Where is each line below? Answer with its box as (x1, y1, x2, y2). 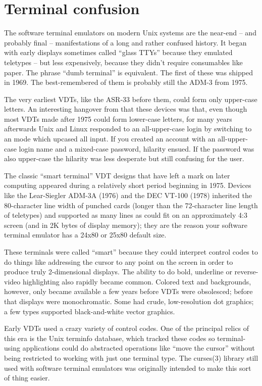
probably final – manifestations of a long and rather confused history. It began (4, 37, 247, 47)
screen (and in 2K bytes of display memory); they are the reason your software (4, 219, 248, 230)
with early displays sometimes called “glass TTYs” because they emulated (4, 47, 233, 58)
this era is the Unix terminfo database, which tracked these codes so (4, 332, 215, 343)
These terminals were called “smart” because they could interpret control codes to (4, 247, 258, 257)
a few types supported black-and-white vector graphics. (4, 306, 175, 316)
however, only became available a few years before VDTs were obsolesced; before (4, 286, 253, 297)
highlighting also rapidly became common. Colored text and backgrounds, (22, 276, 251, 286)
